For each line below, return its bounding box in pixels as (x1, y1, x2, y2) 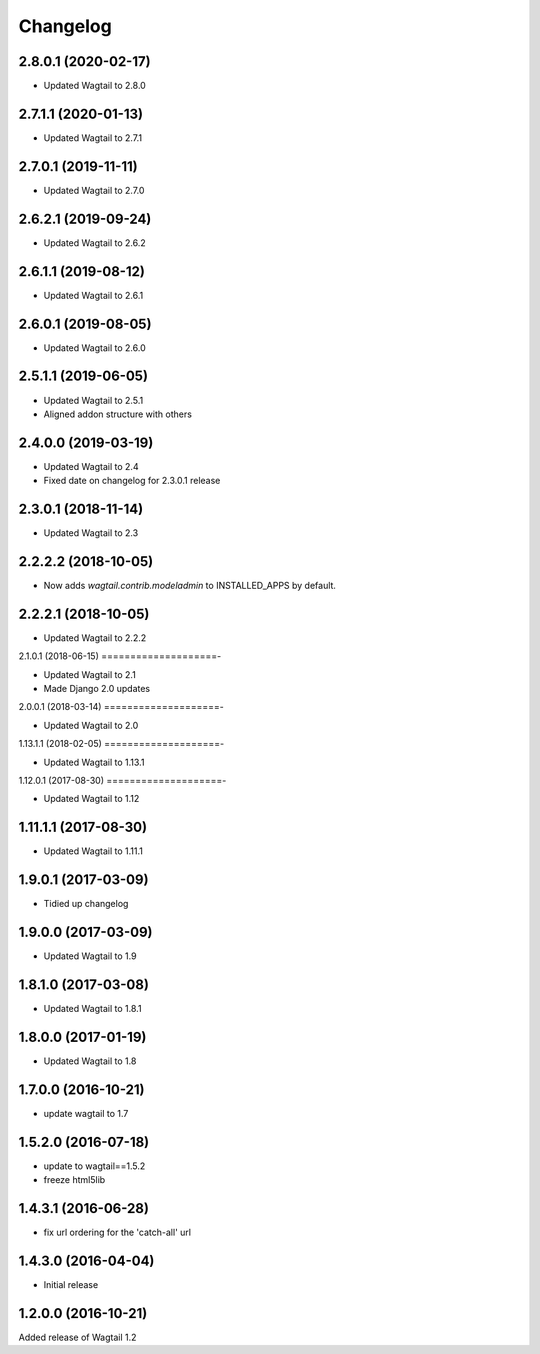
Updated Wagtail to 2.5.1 (43, 394, 144, 406)
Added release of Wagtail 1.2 (18, 1331, 137, 1343)
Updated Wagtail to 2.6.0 (43, 341, 147, 354)
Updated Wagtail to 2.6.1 (43, 289, 144, 301)
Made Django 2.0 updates (43, 683, 150, 695)
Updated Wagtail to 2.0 (43, 719, 139, 731)
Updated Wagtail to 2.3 (43, 527, 139, 539)
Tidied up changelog (43, 898, 129, 910)
